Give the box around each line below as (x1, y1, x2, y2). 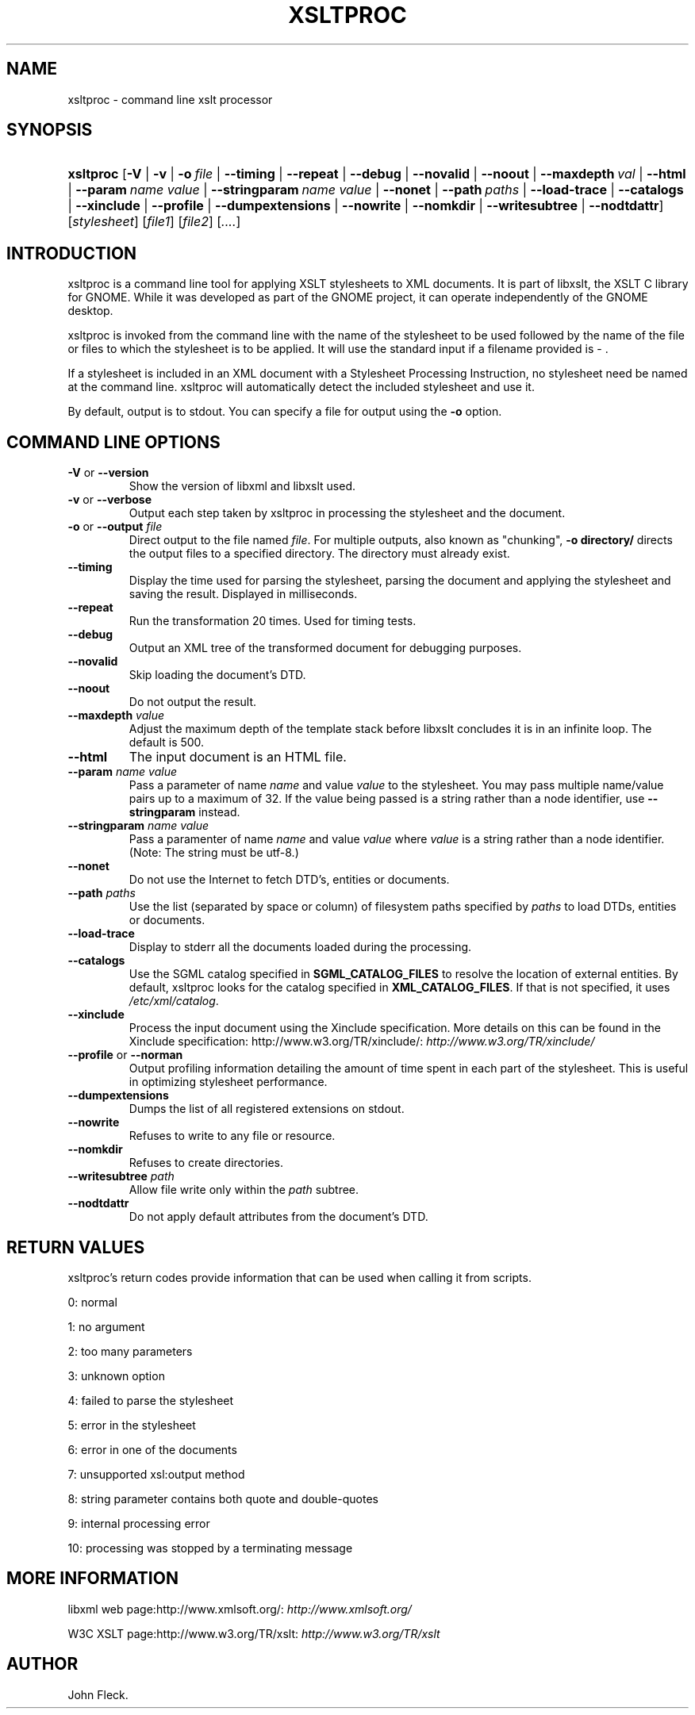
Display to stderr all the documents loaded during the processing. (129, 940, 472, 954)
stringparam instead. (129, 805, 240, 819)
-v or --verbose (67, 493, 152, 507)
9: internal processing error (67, 1516, 210, 1530)
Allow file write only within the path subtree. (129, 1183, 359, 1197)
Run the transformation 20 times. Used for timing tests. (129, 614, 417, 628)
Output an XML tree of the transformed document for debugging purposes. (129, 641, 522, 655)
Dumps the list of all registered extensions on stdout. (129, 1102, 405, 1116)
